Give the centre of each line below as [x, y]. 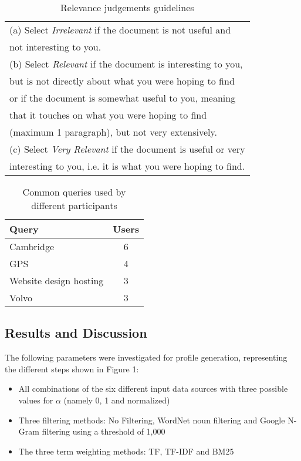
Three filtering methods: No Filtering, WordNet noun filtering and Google [152, 420]
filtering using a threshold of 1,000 [104, 431]
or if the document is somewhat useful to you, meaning [123, 98]
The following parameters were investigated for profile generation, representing [146, 357]
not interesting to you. [55, 47]
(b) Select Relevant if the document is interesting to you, [126, 64]
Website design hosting [57, 280]
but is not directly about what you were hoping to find [122, 81]
